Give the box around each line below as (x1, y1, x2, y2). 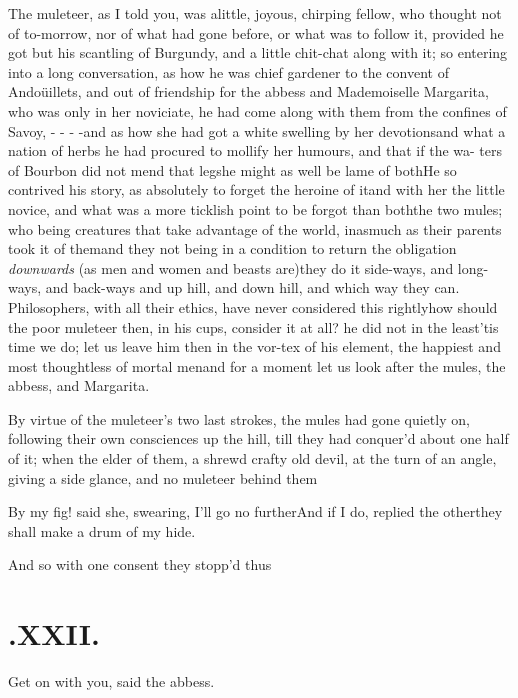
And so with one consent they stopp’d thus (8, 554, 272, 575)
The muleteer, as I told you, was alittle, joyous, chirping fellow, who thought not (8, 3, 502, 23)
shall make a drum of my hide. (8, 520, 196, 541)
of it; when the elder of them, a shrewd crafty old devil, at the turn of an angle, (8, 448, 497, 469)
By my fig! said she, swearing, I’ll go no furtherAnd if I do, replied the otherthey (8, 501, 503, 522)
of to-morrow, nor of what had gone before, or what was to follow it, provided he (8, 22, 504, 43)
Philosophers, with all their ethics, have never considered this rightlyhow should (8, 296, 498, 317)
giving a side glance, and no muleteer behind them (8, 467, 318, 488)
